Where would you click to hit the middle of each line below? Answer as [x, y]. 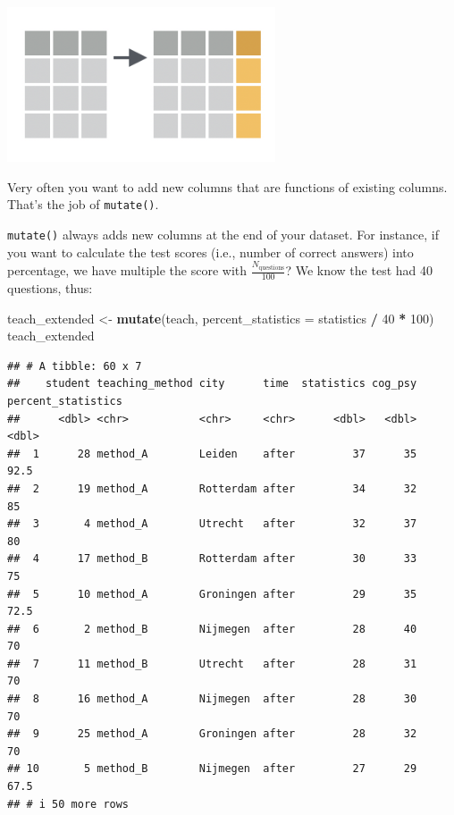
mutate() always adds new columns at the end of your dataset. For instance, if [223, 234]
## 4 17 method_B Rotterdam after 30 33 [212, 559]
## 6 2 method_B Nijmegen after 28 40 [212, 629]
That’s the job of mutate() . [83, 204]
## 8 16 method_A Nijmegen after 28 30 [212, 699]
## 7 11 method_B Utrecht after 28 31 [212, 664]
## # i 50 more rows [68, 804]
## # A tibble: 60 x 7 [75, 366]
